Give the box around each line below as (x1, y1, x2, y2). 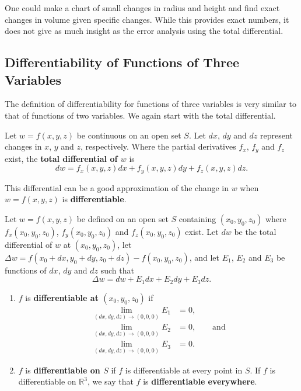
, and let (189, 251, 220, 263)
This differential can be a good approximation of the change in (5, 181, 229, 193)
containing (178, 212, 216, 224)
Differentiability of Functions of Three (5, 53, 240, 71)
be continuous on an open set (76, 129, 181, 141)
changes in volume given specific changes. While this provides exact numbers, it (5, 13, 289, 25)
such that (100, 264, 134, 276)
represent (260, 129, 293, 141)
